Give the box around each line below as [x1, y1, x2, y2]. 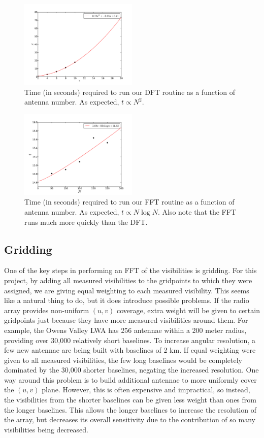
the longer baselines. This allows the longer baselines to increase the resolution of [4, 404, 256, 415]
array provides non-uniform [4, 305, 89, 315]
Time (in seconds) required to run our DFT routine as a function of [24, 86, 236, 97]
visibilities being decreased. [4, 424, 88, 434]
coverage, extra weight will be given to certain [116, 305, 260, 315]
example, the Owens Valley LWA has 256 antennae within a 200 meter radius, [4, 324, 247, 335]
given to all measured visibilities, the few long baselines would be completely [4, 354, 243, 365]
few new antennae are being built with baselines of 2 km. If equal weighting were [4, 345, 256, 355]
